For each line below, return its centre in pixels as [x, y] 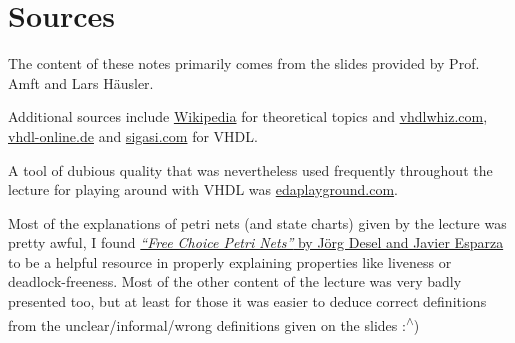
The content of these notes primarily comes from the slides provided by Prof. [244, 63]
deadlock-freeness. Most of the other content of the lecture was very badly [235, 281]
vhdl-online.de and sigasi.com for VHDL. [133, 135]
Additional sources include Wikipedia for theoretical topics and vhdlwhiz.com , [248, 116]
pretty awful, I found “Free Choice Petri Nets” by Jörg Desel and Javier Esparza [256, 242]
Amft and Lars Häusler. [81, 82]
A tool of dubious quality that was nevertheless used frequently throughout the [250, 169]
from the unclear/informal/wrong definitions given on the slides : [207, 324]
